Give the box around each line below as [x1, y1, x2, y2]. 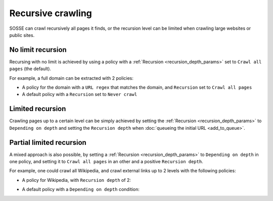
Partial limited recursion [9, 138, 87, 146]
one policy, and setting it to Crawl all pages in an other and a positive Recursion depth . [9, 159, 203, 164]
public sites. [9, 32, 35, 38]
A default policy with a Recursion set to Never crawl [22, 91, 138, 97]
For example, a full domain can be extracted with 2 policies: [9, 75, 133, 81]
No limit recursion [9, 45, 67, 54]
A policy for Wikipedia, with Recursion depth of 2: [22, 177, 131, 183]
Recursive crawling [9, 8, 92, 19]
